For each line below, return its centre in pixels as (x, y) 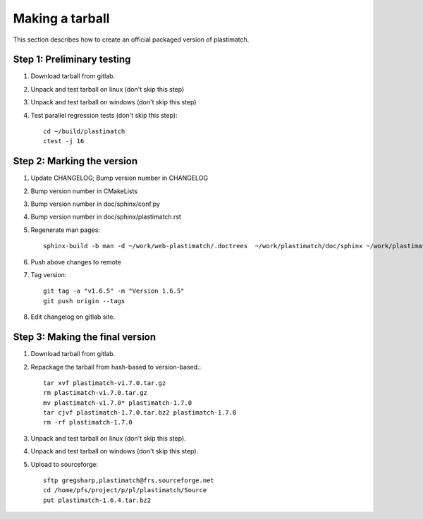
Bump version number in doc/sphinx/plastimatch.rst (106, 217)
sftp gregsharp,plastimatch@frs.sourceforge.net (129, 481)
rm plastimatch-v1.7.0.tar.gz (96, 393)
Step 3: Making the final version (85, 337)
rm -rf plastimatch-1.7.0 (88, 422)
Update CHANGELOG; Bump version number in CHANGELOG (119, 178)
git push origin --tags (84, 301)
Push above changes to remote (76, 262)
